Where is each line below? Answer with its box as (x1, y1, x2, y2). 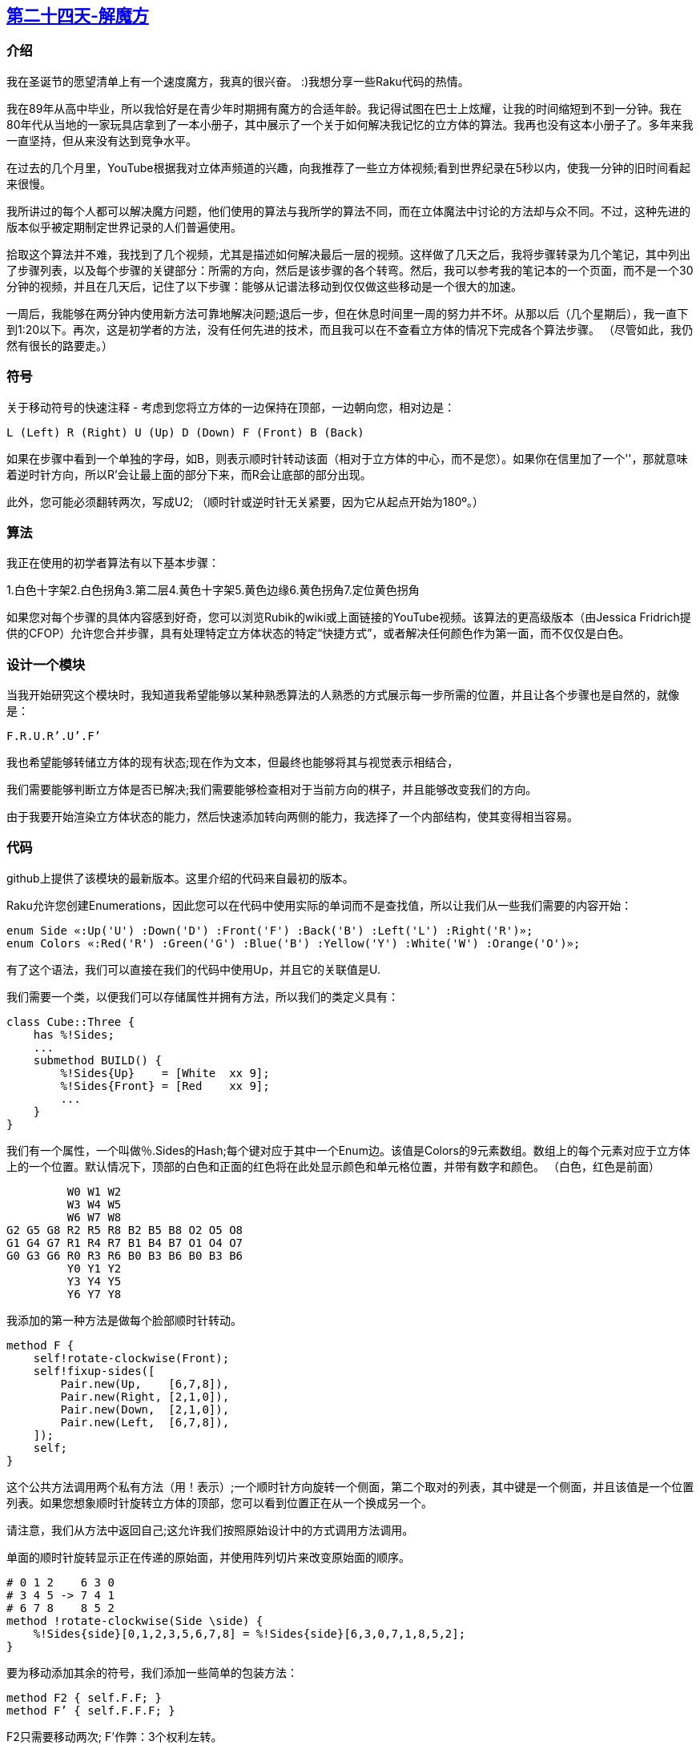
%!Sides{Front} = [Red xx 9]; (60, 1079, 270, 1092)
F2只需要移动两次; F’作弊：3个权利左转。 (6, 1729, 223, 1743)
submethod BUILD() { (33, 1053, 162, 1067)
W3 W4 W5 (66, 1197, 122, 1211)
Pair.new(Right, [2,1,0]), (60, 1389, 230, 1403)
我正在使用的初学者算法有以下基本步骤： (6, 556, 219, 570)
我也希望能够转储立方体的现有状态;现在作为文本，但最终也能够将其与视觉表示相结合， (6, 755, 459, 770)
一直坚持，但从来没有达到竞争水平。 (6, 133, 197, 147)
